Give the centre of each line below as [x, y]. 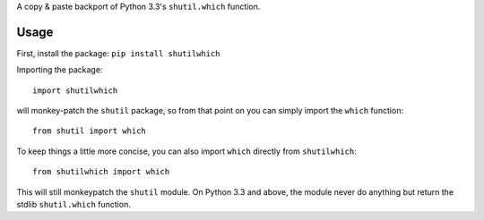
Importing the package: [60, 70]
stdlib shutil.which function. [74, 205]
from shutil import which [90, 131]
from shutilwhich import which [101, 172]
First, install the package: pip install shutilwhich [118, 53]
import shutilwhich [75, 90]
